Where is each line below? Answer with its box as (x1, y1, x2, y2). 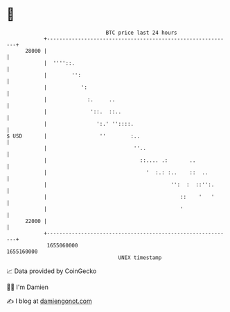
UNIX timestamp (118, 254, 162, 261)
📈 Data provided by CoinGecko (6, 267, 97, 275)
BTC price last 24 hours (105, 29, 177, 36)
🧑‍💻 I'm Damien (6, 283, 49, 291)
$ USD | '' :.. (6, 132, 140, 140)
